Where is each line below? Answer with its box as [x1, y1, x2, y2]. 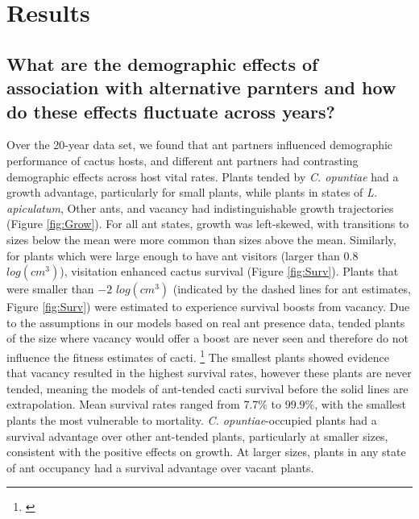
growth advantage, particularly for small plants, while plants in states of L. [6, 184, 378, 201]
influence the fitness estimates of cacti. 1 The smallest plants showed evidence [6, 346, 389, 365]
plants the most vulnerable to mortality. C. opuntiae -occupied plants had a [6, 411, 377, 428]
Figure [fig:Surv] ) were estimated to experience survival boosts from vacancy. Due [6, 298, 410, 315]
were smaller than [6, 280, 94, 297]
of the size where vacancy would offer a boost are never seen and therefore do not [6, 330, 409, 347]
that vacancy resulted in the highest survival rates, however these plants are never [6, 364, 412, 381]
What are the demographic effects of [6, 51, 318, 76]
